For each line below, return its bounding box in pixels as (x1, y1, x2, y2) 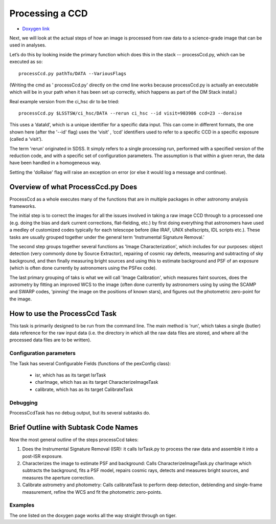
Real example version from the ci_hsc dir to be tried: (9, 98, 120, 104)
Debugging (9, 399, 38, 406)
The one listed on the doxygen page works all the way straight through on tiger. (9, 512, 177, 518)
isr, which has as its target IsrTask (35, 372, 106, 378)
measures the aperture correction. (22, 474, 95, 481)
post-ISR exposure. (22, 453, 63, 459)
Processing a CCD (9, 8, 88, 19)
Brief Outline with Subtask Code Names (9, 423, 139, 432)
